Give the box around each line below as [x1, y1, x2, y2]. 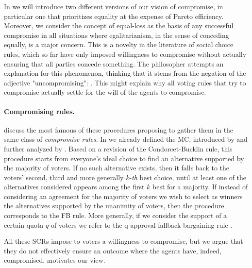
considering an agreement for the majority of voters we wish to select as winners [4, 191, 243, 201]
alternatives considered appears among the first [4, 182, 145, 192]
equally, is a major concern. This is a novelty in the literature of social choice [4, 39, 234, 50]
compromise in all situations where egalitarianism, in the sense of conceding [4, 30, 229, 40]
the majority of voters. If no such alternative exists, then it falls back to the [4, 163, 230, 173]
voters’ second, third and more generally [4, 172, 124, 182]
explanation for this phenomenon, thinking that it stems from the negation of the [4, 68, 246, 78]
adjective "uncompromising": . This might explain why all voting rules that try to [4, 77, 246, 87]
